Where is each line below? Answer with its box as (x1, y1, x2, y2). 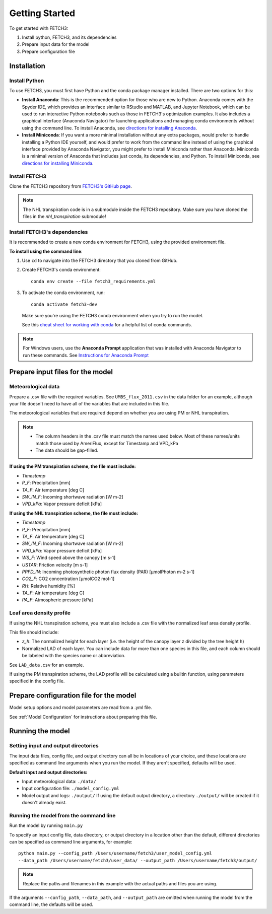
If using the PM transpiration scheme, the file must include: (9, 463, 136, 469)
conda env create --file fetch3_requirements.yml (31, 278, 156, 284)
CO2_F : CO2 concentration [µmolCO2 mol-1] (22, 576, 115, 582)
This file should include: (9, 629, 59, 635)
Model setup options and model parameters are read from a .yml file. (9, 705, 152, 711)
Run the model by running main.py (9, 822, 83, 828)
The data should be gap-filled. (35, 447, 98, 453)
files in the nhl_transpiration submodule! (23, 214, 106, 220)
